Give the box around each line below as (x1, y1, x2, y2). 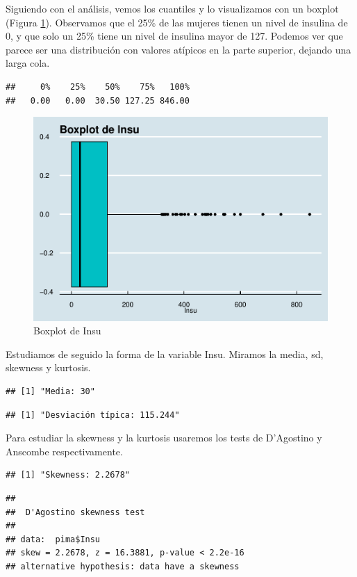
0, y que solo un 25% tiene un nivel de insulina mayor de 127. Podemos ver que (6, 29, 343, 43)
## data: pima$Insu (6, 534, 101, 544)
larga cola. (6, 56, 50, 70)
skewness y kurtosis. (6, 360, 91, 375)
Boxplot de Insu (33, 323, 101, 338)
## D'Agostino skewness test (6, 507, 145, 517)
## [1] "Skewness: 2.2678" (6, 470, 130, 480)
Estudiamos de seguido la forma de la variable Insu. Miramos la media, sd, (6, 346, 324, 361)
